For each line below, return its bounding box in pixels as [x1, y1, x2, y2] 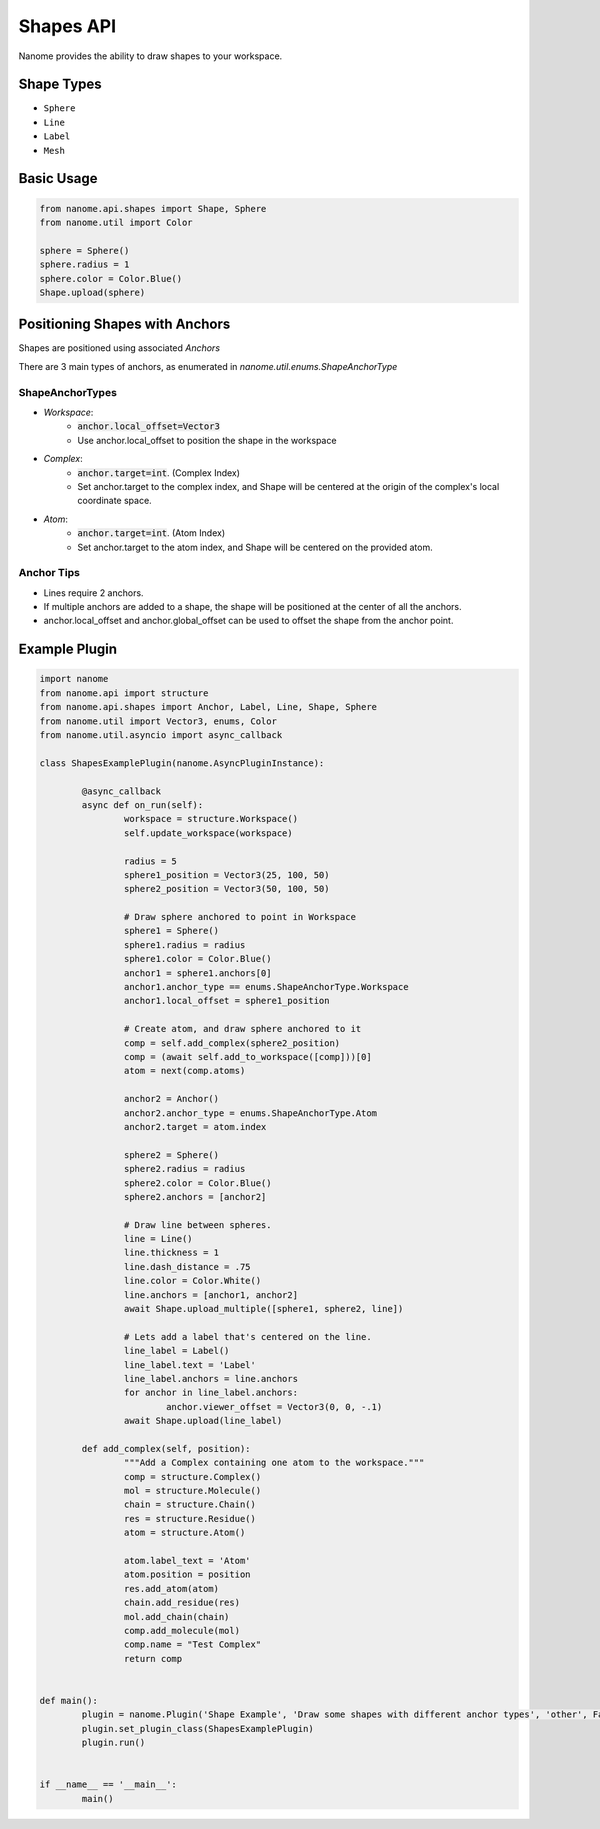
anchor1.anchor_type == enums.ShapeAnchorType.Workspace [123, 981, 409, 993]
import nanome [39, 673, 109, 685]
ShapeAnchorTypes [18, 385, 117, 399]
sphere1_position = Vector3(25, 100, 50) [123, 869, 330, 880]
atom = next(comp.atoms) [123, 1065, 246, 1077]
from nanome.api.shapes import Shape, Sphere [39, 203, 267, 214]
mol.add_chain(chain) [123, 1611, 230, 1622]
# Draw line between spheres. [123, 1219, 272, 1230]
